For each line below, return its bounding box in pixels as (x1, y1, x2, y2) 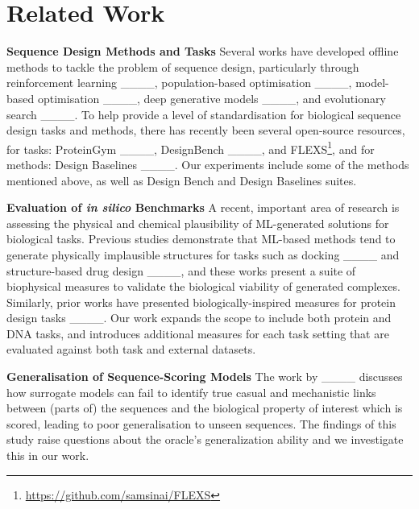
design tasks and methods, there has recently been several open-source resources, (6, 122, 405, 139)
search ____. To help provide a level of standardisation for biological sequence (6, 106, 401, 122)
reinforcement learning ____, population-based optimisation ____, (6, 74, 352, 91)
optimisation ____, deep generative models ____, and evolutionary (37, 89, 386, 106)
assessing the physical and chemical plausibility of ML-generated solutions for (6, 214, 389, 231)
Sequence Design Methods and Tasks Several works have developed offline (6, 43, 399, 60)
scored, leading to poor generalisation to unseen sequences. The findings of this (6, 415, 396, 432)
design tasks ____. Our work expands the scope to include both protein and (6, 309, 392, 326)
